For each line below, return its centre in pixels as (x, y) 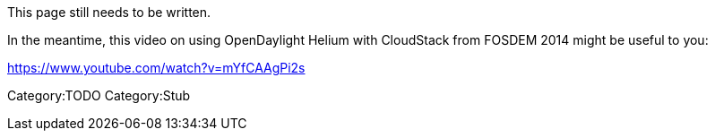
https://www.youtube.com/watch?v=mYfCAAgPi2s (156, 68)
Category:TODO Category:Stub (99, 95)
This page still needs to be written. (109, 12)
